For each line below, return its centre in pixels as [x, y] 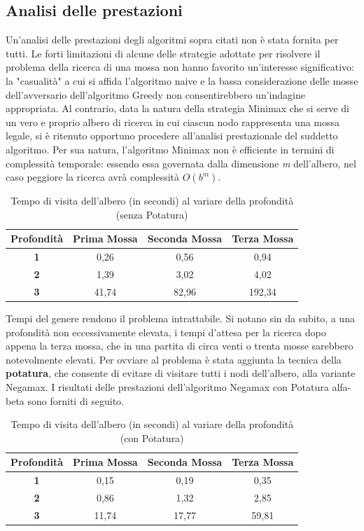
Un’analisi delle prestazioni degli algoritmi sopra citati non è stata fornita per [172, 40]
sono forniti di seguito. [76, 400]
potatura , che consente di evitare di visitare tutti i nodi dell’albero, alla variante [181, 373]
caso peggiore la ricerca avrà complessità [93, 177]
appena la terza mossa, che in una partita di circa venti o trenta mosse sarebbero [180, 346]
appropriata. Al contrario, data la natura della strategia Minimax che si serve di [177, 108]
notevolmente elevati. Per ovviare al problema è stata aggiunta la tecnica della [174, 359]
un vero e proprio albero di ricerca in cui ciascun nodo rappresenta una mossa [173, 122]
